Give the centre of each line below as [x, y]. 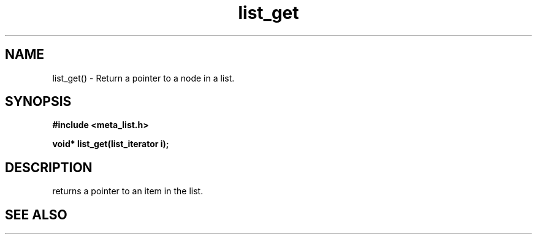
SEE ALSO [36, 214]
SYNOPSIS [38, 102]
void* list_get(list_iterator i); [111, 144]
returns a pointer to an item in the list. [128, 191]
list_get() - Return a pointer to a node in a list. [143, 78]
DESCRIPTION [49, 167]
